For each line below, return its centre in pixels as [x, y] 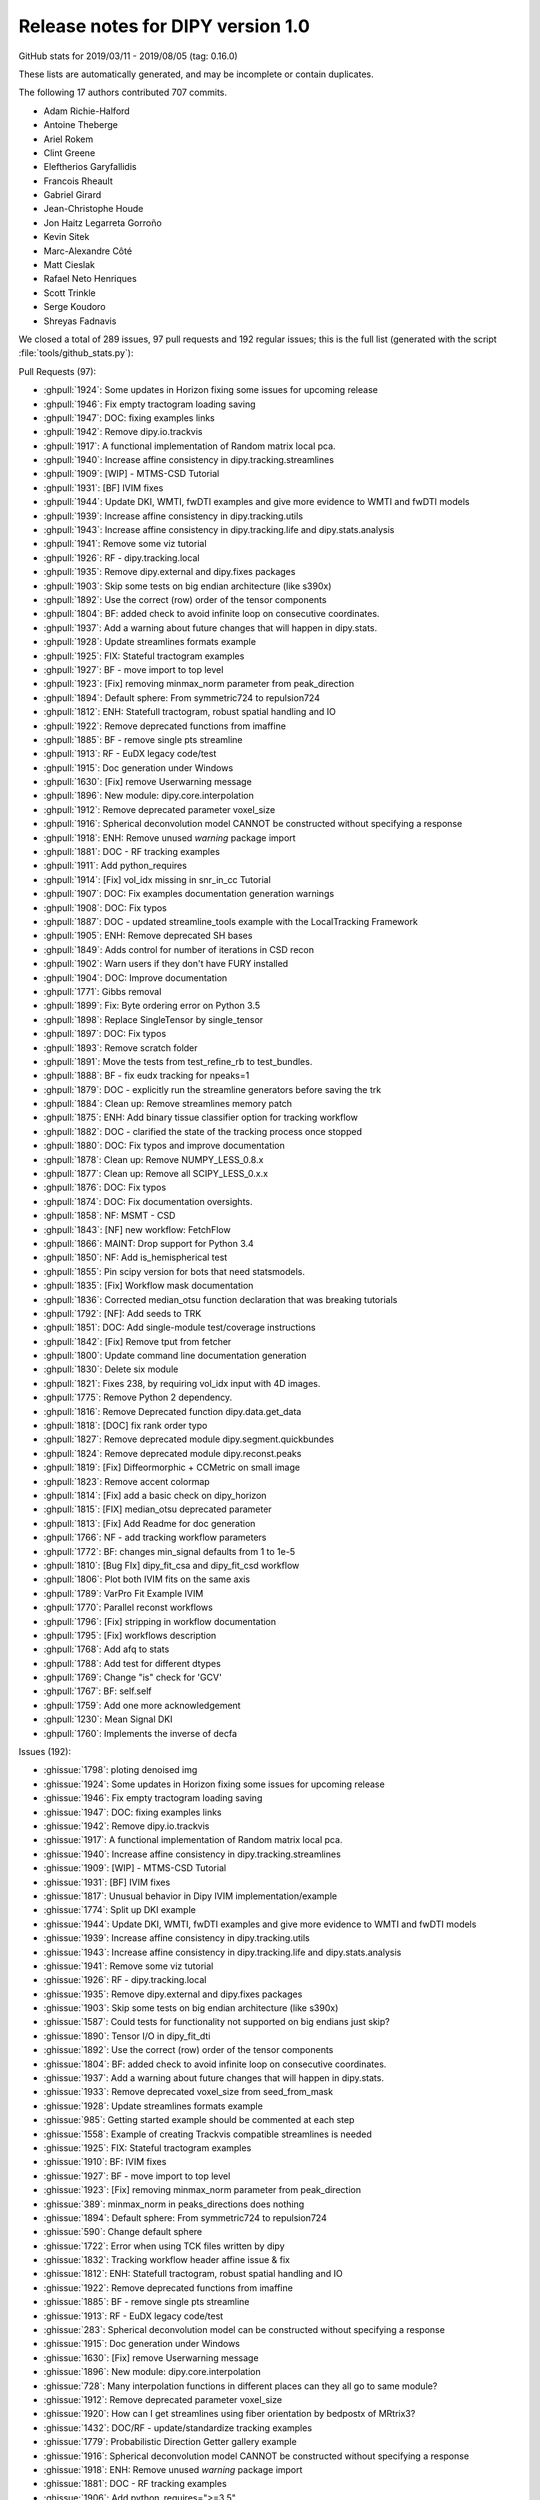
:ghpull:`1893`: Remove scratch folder [121, 1047]
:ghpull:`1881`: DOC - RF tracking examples [131, 852]
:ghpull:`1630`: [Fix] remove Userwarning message [147, 782]
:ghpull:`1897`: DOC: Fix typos [105, 1034]
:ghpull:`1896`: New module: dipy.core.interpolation [148, 796]
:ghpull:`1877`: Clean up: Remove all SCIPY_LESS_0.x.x [156, 1174]
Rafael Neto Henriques [90, 279]
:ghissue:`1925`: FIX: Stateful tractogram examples [147, 2147]
